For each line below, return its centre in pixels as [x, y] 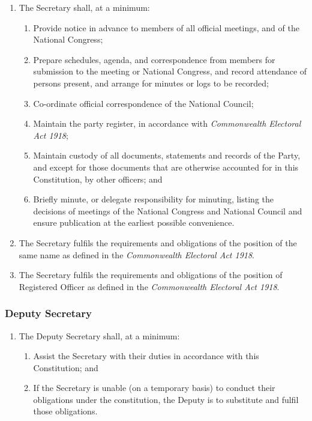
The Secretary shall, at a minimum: [84, 7]
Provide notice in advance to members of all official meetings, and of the [166, 27]
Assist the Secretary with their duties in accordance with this [146, 356]
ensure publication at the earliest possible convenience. [134, 223]
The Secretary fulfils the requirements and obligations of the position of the [158, 242]
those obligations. [65, 411]
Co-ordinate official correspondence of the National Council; [143, 103]
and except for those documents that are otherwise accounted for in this [166, 167]
